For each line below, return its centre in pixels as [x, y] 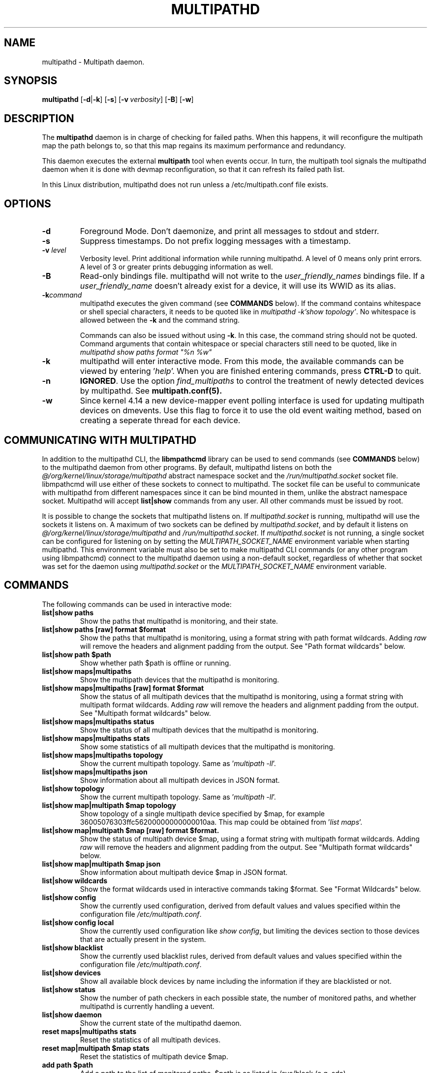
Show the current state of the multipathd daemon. [161, 1023]
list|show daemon [72, 1014]
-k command [62, 295]
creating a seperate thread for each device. [160, 420]
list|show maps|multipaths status [98, 721]
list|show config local [78, 922]
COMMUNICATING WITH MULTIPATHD [100, 440]
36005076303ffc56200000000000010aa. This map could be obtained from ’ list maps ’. [221, 822]
